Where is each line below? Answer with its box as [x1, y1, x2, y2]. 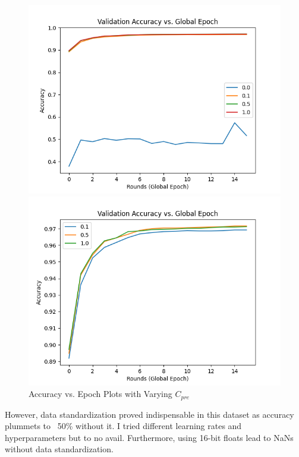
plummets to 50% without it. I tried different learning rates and [5, 420, 242, 432]
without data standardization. [5, 443, 114, 455]
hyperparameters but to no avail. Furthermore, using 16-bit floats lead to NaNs [5, 431, 294, 443]
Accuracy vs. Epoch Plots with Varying [29, 387, 172, 400]
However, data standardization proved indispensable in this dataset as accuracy [5, 408, 294, 420]
